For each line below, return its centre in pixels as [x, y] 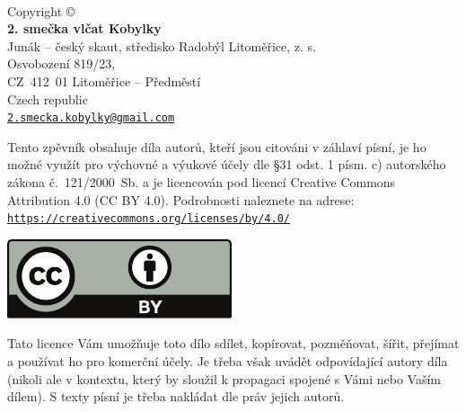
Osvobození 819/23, [62, 63]
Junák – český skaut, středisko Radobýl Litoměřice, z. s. [162, 45]
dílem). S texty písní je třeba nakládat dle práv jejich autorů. [176, 396]
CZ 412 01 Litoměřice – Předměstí [104, 81]
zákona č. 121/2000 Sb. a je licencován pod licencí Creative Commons [202, 182]
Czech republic [48, 99]
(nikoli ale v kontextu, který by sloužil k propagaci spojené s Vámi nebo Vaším [224, 378]
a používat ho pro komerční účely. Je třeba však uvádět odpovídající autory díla [228, 361]
